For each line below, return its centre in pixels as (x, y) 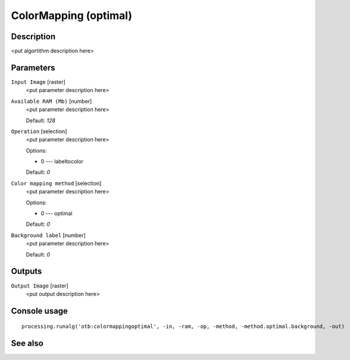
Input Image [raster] (38, 82)
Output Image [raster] (40, 286)
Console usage (40, 311)
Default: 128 (41, 120)
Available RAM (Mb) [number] (51, 101)
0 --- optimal (57, 213)
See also (27, 344)
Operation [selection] (39, 131)
